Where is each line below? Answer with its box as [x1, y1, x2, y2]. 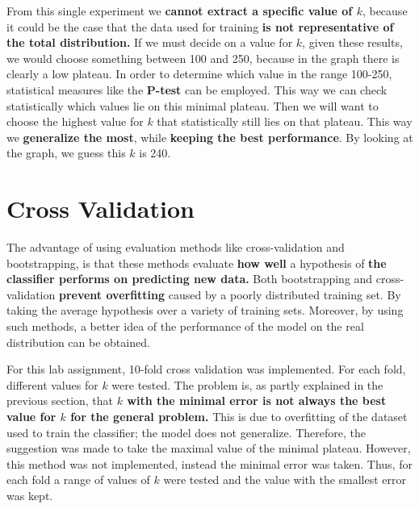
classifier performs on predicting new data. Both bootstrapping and [6, 270, 373, 287]
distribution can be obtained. [6, 333, 150, 350]
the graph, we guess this [6, 144, 126, 161]
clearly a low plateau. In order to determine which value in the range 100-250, [6, 65, 392, 82]
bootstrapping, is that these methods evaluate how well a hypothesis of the [6, 254, 387, 271]
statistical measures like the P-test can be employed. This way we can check [6, 81, 388, 98]
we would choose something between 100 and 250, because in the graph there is [6, 49, 400, 66]
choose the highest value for [6, 113, 144, 130]
